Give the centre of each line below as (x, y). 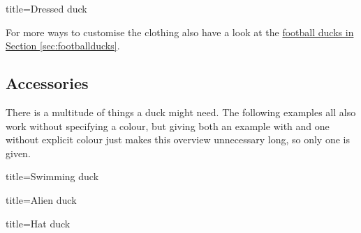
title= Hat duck (38, 223)
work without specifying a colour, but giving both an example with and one (168, 126)
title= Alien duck (41, 199)
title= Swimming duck (52, 176)
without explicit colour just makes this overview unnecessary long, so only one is (178, 139)
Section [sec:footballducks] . (63, 46)
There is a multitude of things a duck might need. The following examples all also (181, 112)
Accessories (47, 83)
